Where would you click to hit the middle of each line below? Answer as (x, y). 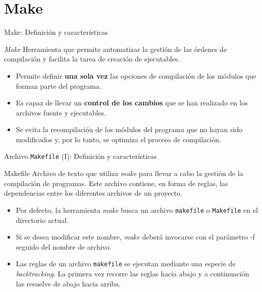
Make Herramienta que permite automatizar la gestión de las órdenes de (116, 49)
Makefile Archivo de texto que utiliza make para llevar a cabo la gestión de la (124, 173)
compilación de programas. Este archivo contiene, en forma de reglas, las (116, 183)
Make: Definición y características (56, 32)
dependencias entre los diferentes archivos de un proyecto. (93, 193)
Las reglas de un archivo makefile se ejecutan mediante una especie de (126, 264)
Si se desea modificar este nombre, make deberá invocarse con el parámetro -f (135, 237)
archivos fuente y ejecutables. (61, 112)
